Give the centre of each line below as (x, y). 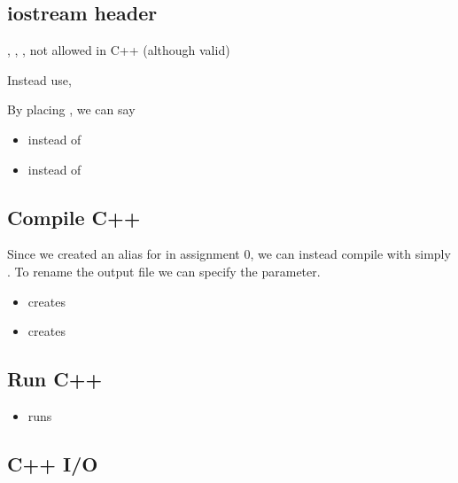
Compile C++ (74, 217)
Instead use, (39, 79)
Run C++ (55, 379)
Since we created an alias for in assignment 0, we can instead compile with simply (229, 254)
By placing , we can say (71, 109)
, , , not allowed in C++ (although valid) (119, 50)
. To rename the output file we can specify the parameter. (164, 271)
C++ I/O (53, 463)
